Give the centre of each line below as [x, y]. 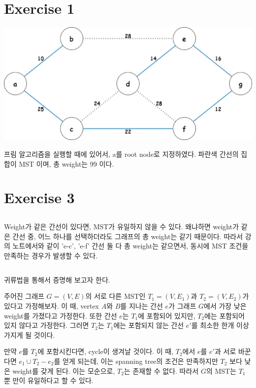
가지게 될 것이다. [30, 335]
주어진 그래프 [24, 296]
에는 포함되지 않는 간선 [149, 325]
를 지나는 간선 [142, 305]
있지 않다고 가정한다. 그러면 [47, 325]
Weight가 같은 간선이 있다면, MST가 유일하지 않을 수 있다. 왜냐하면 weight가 [122, 227]
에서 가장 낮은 [225, 305]
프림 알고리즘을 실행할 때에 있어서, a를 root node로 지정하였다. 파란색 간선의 [121, 154]
